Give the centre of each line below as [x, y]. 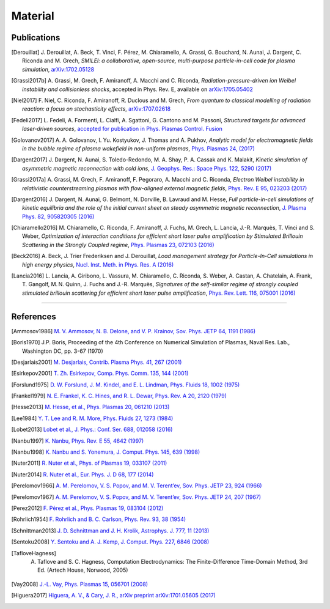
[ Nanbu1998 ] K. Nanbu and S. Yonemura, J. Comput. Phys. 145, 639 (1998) [106, 452]
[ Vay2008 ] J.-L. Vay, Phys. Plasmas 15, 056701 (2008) [80, 584]
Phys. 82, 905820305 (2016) [58, 216]
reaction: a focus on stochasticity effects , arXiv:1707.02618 [97, 109]
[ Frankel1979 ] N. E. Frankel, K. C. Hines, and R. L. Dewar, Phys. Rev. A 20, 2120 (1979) [119, 396]
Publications [36, 38]
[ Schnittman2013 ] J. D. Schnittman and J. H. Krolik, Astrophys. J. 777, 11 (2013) [110, 530]
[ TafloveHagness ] [34, 553]
